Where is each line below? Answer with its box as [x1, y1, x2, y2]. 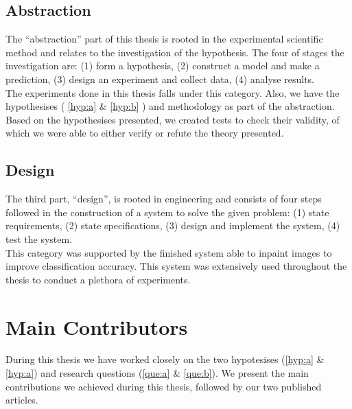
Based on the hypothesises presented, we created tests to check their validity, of [5, 112, 340, 126]
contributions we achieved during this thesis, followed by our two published [5, 379, 322, 393]
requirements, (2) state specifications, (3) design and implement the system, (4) [5, 218, 340, 233]
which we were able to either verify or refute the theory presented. [5, 126, 284, 140]
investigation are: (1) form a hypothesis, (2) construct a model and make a [5, 58, 320, 73]
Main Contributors [5, 312, 188, 340]
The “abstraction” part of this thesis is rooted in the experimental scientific [5, 32, 323, 46]
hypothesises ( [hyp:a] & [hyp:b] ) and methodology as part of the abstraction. [5, 99, 335, 113]
